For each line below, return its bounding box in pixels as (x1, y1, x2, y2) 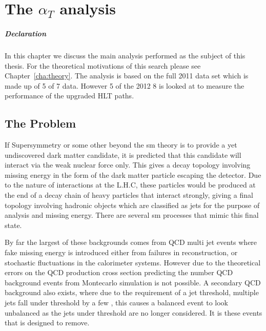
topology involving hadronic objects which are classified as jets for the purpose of (5, 199, 260, 210)
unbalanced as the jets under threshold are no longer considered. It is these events (5, 307, 262, 318)
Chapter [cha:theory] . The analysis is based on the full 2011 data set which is (5, 70, 249, 81)
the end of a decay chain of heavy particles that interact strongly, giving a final (5, 190, 253, 200)
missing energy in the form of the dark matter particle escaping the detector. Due (5, 169, 261, 180)
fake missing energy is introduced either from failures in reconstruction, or (5, 247, 238, 258)
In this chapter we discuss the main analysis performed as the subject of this (5, 50, 245, 60)
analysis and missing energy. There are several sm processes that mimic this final (5, 210, 259, 220)
